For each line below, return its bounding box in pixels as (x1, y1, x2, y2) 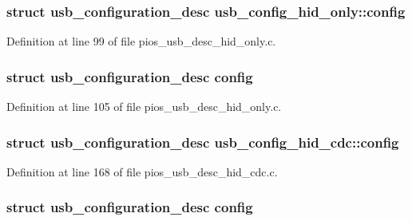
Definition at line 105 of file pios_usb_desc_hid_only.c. (6, 98, 282, 115)
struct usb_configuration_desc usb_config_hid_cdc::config (6, 132, 399, 152)
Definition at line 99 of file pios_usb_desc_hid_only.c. (6, 33, 276, 49)
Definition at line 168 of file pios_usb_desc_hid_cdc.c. (6, 163, 278, 180)
